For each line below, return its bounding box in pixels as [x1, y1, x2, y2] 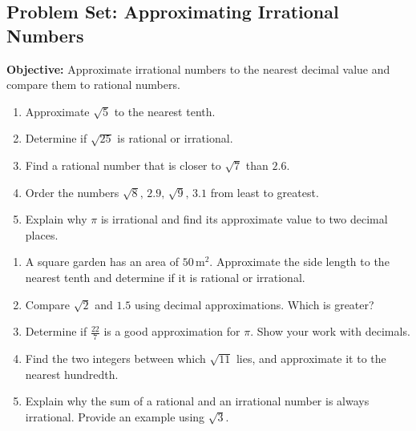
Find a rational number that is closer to [25, 156, 221, 173]
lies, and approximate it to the [236, 349, 386, 366]
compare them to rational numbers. [6, 76, 180, 93]
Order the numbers [25, 183, 119, 200]
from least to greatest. [210, 183, 319, 200]
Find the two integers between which [25, 349, 206, 366]
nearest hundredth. [25, 365, 119, 382]
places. [25, 226, 59, 243]
